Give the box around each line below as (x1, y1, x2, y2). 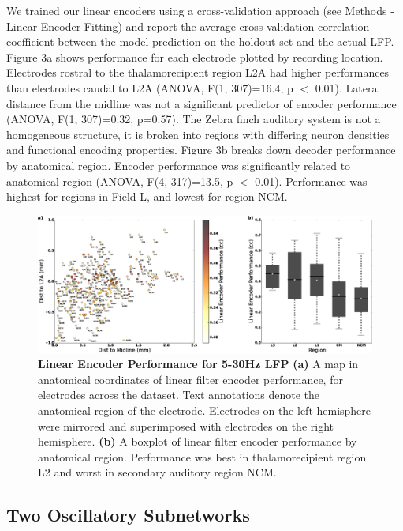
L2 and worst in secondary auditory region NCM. (38, 464, 277, 480)
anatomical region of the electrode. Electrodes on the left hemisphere (38, 402, 371, 418)
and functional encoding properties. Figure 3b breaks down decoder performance (6, 141, 396, 158)
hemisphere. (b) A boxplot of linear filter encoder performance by (38, 433, 357, 450)
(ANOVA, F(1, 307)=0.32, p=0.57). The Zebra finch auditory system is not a (6, 111, 381, 127)
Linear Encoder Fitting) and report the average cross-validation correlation (6, 17, 370, 34)
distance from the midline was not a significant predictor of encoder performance (6, 95, 397, 111)
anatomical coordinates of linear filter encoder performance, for (38, 371, 343, 387)
